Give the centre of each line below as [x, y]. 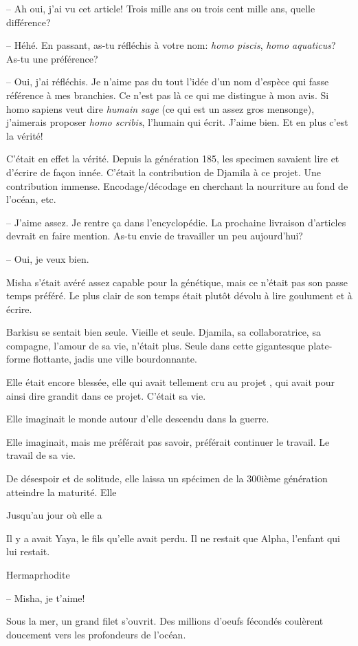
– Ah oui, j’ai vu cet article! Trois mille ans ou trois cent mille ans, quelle [161, 8]
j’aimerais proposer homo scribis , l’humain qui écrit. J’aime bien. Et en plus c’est [177, 122]
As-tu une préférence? [52, 58]
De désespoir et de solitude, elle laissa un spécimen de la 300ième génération [167, 478]
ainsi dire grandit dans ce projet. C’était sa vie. [106, 395]
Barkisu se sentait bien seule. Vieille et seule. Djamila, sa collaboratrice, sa [164, 332]
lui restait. [28, 551]
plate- [320, 345]
